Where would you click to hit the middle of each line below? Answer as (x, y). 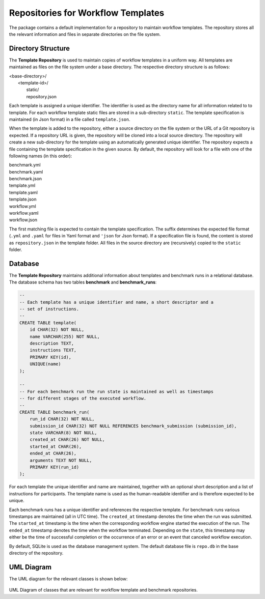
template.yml (22, 185)
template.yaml (23, 192)
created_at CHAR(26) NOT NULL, (67, 440)
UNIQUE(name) (45, 364)
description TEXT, (52, 343)
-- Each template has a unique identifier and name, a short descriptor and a (116, 302)
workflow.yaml (24, 213)
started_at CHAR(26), (56, 446)
